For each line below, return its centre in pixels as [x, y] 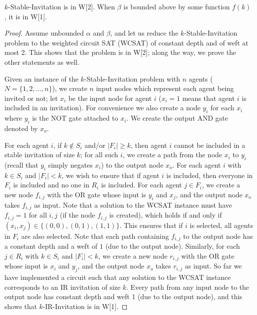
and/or [95, 145]
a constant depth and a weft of [51, 246]
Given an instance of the [41, 78]
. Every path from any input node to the [187, 287]
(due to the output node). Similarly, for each [173, 246]
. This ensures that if [151, 225]
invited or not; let [31, 98]
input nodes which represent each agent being [165, 88]
